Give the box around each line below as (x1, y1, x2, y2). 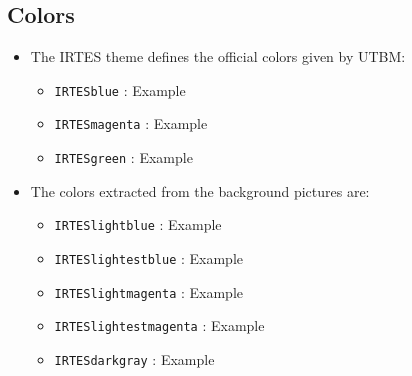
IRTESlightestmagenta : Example (54, 315, 265, 336)
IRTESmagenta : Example (54, 113, 208, 134)
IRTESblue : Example (54, 79, 186, 100)
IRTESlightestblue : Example (54, 248, 243, 269)
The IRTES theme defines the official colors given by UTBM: (30, 46, 406, 67)
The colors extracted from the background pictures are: (30, 180, 370, 201)
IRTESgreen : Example (54, 147, 193, 168)
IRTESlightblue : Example (54, 214, 222, 235)
